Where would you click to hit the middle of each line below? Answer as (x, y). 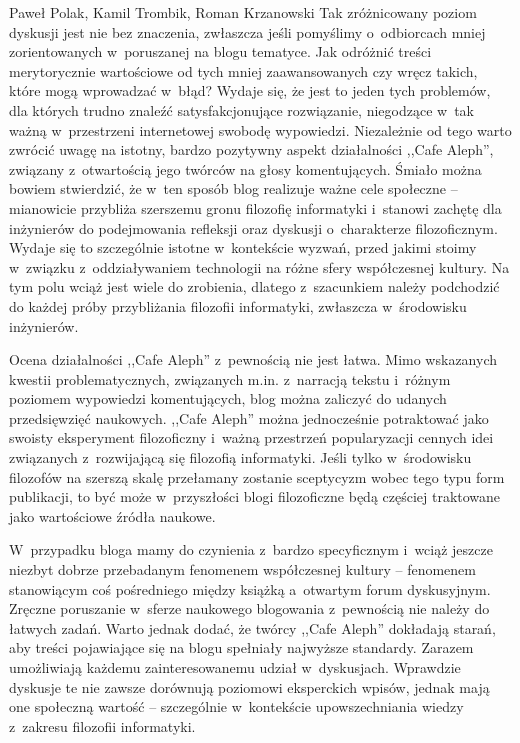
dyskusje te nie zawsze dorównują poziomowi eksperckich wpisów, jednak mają (249, 686)
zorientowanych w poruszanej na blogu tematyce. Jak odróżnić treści (220, 51)
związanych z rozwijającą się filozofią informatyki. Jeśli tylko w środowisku (240, 457)
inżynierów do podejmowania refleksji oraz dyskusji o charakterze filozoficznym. (253, 227)
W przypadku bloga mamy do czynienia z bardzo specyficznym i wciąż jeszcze (251, 549)
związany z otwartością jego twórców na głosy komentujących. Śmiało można (245, 168)
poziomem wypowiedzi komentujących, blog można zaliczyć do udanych (228, 398)
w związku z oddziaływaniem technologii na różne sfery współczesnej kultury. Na (259, 266)
